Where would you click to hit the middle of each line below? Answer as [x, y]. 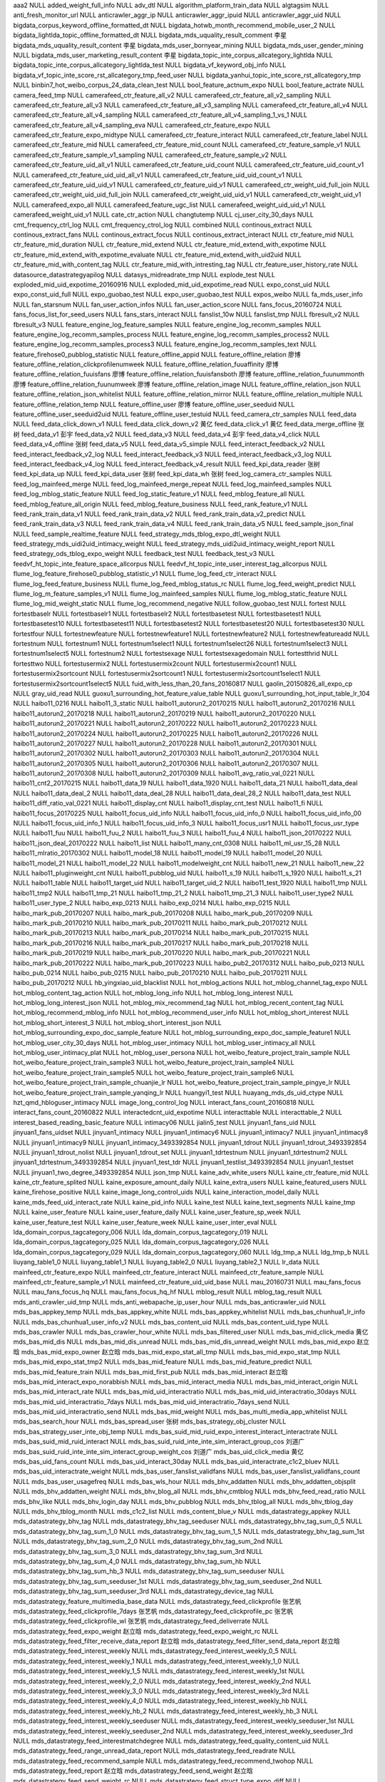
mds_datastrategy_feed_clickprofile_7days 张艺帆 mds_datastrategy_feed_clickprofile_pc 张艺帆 [153, 1611]
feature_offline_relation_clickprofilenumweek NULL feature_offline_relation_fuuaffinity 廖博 [146, 364]
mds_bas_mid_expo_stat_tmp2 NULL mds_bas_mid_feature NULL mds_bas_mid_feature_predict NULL [163, 1362]
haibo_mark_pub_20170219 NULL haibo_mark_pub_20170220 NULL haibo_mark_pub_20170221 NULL [162, 953]
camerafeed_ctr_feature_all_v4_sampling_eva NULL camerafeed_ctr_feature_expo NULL [142, 125]
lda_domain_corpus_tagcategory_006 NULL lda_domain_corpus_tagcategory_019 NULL [141, 1232]
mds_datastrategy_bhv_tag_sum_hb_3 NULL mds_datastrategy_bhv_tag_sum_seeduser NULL [149, 1571]
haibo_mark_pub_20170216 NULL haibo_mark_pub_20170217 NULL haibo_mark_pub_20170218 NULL [161, 943]
